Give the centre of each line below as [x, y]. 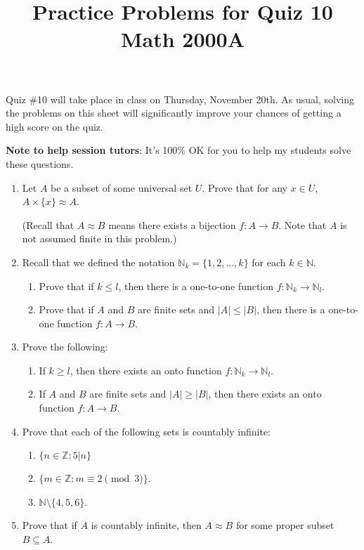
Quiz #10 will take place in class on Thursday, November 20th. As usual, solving [180, 99]
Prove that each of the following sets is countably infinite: [146, 431]
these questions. [40, 163]
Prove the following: [65, 347]
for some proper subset [285, 525]
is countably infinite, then [146, 525]
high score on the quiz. [54, 126]
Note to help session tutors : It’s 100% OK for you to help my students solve [178, 150]
